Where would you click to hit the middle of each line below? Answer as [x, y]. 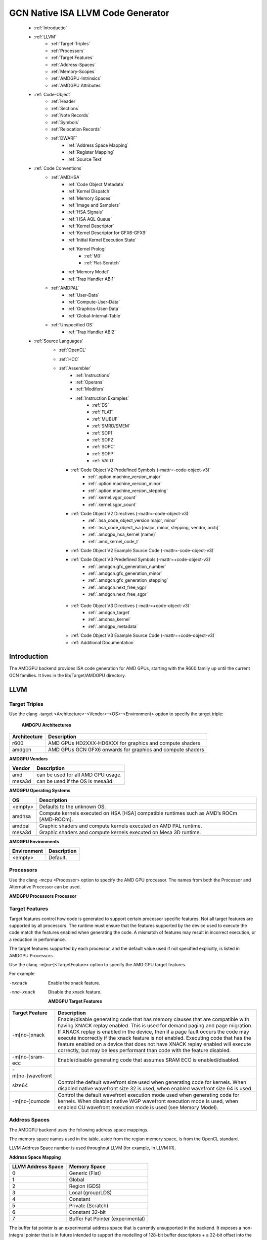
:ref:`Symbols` [65, 122]
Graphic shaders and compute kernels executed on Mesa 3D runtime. [120, 832]
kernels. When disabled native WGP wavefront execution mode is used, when [148, 1101]
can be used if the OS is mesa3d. [75, 781]
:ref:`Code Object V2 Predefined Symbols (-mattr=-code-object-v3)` [141, 470]
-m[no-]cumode [31, 1101]
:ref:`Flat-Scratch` [102, 263]
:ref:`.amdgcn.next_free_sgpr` [118, 594]
